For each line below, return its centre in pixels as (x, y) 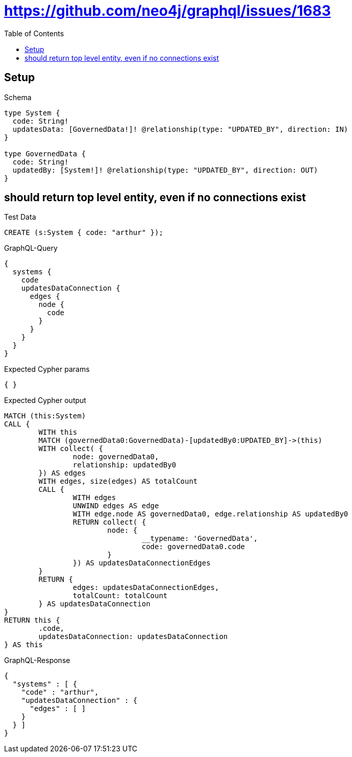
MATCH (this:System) (45, 416)
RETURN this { (32, 620)
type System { (32, 113)
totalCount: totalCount (120, 596)
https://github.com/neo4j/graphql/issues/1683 (168, 11)
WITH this (58, 432)
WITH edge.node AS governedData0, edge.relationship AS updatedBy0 (210, 514)
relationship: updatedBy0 (124, 465)
